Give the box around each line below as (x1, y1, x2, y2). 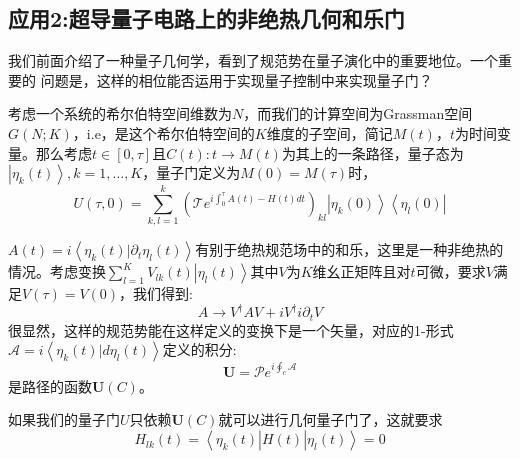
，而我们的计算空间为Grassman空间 (243, 103, 473, 124)
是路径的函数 (8, 375, 92, 396)
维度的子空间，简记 (266, 122, 393, 143)
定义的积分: (162, 339, 237, 360)
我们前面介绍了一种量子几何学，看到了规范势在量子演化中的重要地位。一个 (8, 50, 498, 71)
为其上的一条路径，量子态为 (281, 142, 464, 163)
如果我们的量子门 (8, 409, 120, 430)
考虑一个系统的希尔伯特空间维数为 (8, 103, 232, 124)
